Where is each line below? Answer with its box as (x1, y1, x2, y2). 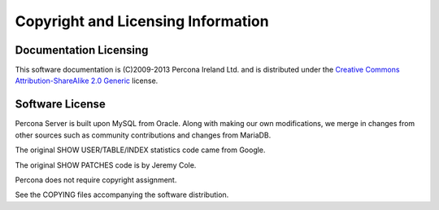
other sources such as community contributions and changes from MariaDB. (15, 130, 272, 140)
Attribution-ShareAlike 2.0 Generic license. (15, 76, 159, 85)
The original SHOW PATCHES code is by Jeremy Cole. (15, 160, 197, 170)
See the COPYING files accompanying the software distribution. (15, 190, 229, 199)
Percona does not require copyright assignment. (15, 175, 177, 185)
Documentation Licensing (15, 43, 149, 57)
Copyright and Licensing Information (15, 12, 269, 30)
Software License (15, 98, 106, 112)
